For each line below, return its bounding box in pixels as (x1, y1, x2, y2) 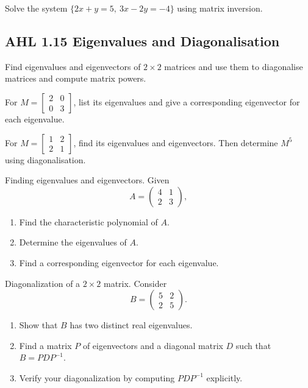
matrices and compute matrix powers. (5, 72, 146, 85)
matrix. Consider (103, 277, 167, 289)
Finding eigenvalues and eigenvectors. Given (5, 174, 170, 186)
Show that (19, 319, 58, 331)
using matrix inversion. (177, 2, 263, 14)
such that (235, 339, 271, 351)
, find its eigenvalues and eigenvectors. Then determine (73, 136, 278, 149)
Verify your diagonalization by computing (19, 371, 175, 384)
